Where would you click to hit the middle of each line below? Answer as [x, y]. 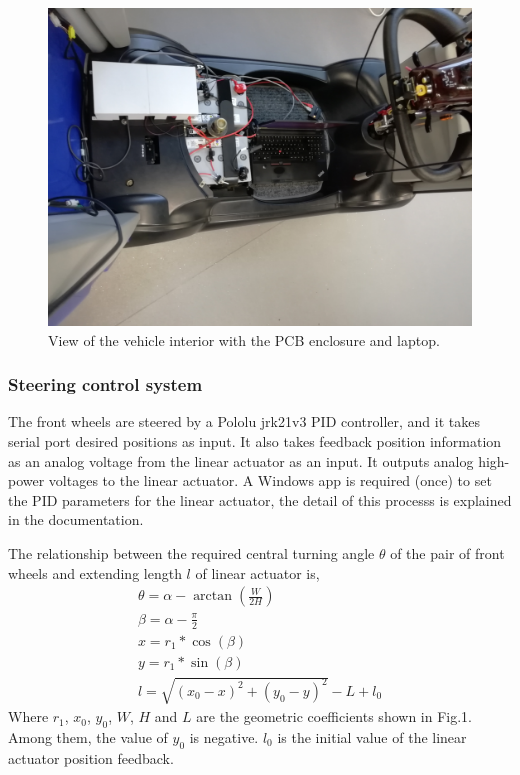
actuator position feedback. [91, 757]
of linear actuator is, [257, 572]
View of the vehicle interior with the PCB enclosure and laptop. [244, 339]
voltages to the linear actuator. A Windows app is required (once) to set [270, 480]
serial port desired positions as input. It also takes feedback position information [255, 441]
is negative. [224, 737]
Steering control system [105, 384]
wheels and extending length [95, 572]
